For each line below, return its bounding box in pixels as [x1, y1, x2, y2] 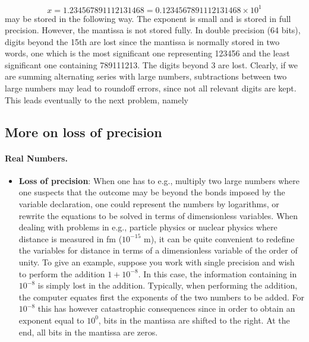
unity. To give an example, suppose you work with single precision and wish [18, 255, 295, 268]
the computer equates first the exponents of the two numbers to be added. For [18, 290, 304, 303]
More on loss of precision [5, 122, 162, 141]
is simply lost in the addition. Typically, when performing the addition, [37, 279, 298, 292]
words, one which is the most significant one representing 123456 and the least [5, 47, 290, 59]
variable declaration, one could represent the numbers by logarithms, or [18, 198, 279, 210]
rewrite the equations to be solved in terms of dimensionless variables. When [18, 209, 298, 221]
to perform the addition [18, 267, 105, 280]
